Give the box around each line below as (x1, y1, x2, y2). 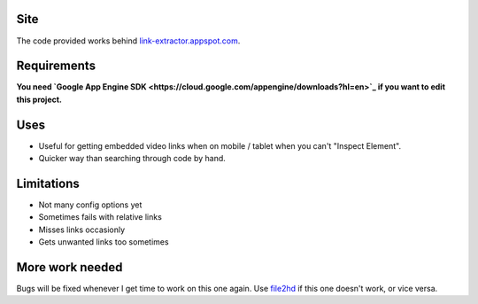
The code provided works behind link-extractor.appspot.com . (16, 35, 241, 46)
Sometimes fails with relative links (38, 212, 163, 222)
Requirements (16, 58, 96, 74)
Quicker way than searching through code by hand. (38, 153, 226, 164)
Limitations (16, 175, 80, 191)
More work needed (16, 260, 123, 275)
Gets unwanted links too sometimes (38, 237, 169, 247)
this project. (16, 94, 62, 105)
